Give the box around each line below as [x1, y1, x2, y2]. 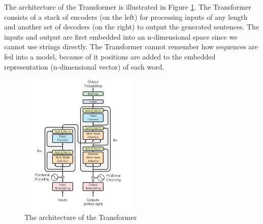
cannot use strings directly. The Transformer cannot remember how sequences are [4, 41, 258, 52]
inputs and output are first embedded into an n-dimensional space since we [4, 31, 238, 42]
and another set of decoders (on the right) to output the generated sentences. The [4, 21, 259, 32]
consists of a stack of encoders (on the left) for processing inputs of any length [4, 11, 248, 22]
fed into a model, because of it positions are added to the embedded [4, 51, 216, 61]
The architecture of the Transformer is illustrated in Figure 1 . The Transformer [4, 2, 251, 12]
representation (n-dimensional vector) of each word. [4, 61, 165, 72]
